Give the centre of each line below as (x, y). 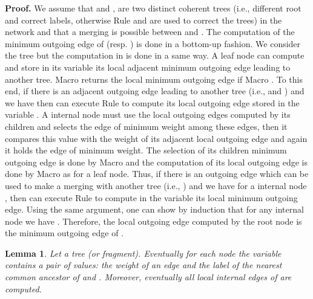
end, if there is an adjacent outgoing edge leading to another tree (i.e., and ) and (155, 91)
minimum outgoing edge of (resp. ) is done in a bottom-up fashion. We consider (153, 43)
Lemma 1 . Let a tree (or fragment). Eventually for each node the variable (143, 253)
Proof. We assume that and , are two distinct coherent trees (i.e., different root (153, 8)
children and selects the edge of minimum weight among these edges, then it (146, 126)
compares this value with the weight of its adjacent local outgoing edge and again (156, 138)
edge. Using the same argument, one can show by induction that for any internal (154, 209)
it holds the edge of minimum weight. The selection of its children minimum (146, 150)
